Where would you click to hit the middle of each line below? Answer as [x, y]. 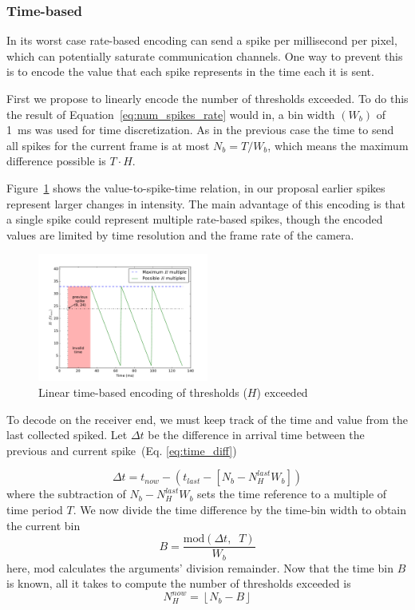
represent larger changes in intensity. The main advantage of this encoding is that [206, 203]
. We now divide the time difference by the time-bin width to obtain [239, 509]
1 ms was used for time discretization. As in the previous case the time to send [200, 130]
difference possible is [56, 161]
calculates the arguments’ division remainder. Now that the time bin [226, 567]
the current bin [43, 525]
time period [35, 509]
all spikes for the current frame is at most [108, 145]
